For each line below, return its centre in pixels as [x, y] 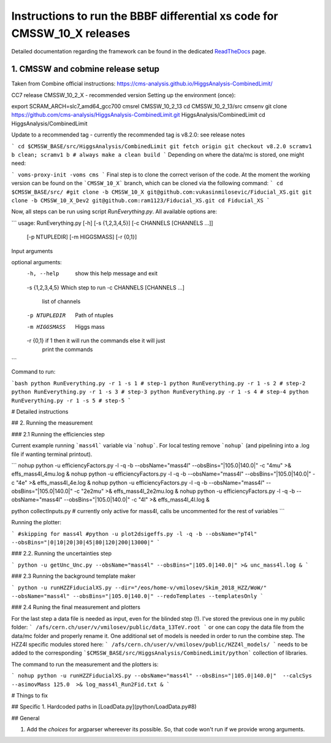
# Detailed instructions [40, 411]
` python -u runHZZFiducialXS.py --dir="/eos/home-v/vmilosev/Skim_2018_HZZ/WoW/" [139, 588]
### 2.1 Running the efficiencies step [58, 434]
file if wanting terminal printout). [52, 454]
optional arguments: [37, 262]
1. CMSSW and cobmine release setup [85, 69]
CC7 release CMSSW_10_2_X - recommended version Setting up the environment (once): [124, 95]
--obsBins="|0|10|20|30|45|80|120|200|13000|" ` [86, 543]
